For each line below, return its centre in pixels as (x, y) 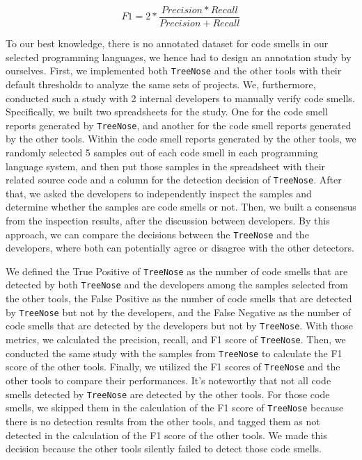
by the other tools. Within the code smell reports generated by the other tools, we (181, 139)
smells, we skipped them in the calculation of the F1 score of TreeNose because (175, 408)
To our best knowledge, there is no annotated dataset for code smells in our (167, 43)
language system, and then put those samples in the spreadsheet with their (166, 166)
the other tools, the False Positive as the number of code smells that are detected (179, 298)
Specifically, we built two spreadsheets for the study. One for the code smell (167, 112)
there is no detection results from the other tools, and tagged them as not (163, 421)
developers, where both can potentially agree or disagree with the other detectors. (180, 248)
